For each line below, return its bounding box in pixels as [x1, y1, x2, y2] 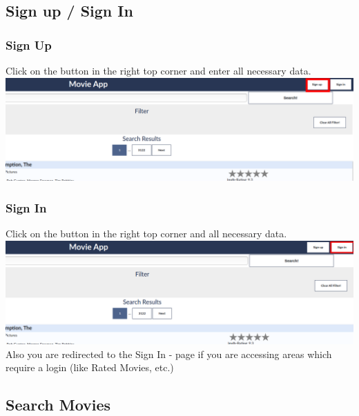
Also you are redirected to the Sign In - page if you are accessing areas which [6, 346, 332, 361]
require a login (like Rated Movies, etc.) [6, 360, 174, 375]
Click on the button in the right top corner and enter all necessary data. [6, 63, 311, 77]
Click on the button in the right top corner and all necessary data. [6, 226, 287, 241]
